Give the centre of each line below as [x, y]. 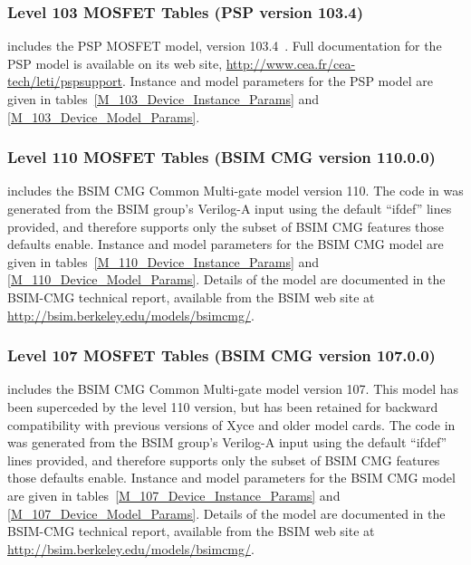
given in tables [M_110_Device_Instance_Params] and [163, 261]
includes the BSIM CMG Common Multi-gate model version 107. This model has [233, 389]
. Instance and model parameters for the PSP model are [278, 81]
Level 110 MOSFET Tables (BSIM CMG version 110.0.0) [221, 157]
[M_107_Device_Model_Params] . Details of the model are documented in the [226, 513]
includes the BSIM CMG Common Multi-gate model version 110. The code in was [235, 191]
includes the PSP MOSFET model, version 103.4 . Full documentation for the [225, 46]
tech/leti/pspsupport [65, 81]
